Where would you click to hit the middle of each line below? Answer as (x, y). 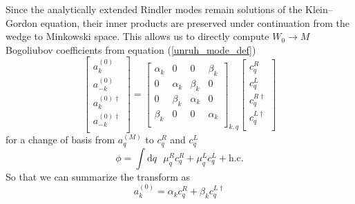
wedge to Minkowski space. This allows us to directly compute (137, 36)
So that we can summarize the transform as (98, 176)
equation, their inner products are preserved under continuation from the (195, 22)
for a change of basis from (60, 140)
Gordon (22, 22)
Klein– (319, 9)
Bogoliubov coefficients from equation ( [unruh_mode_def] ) (131, 49)
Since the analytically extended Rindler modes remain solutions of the (154, 9)
